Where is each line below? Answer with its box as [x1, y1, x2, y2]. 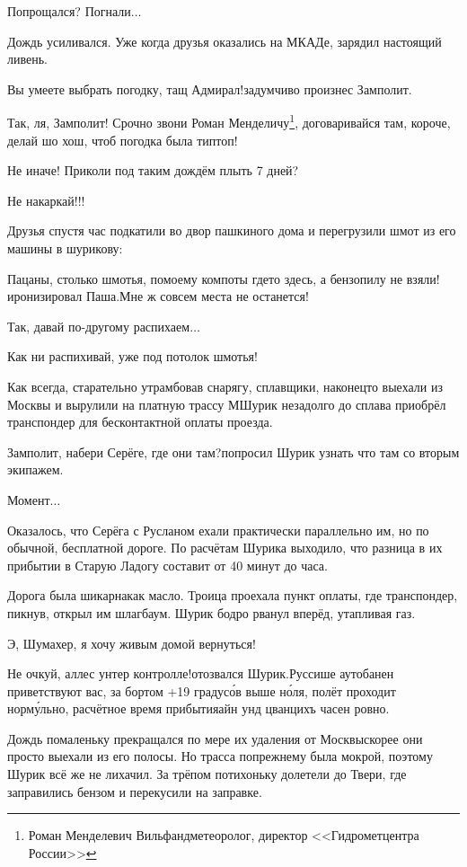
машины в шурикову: [7, 239, 123, 257]
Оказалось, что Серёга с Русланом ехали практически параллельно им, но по [7, 520, 429, 539]
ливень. [7, 49, 48, 68]
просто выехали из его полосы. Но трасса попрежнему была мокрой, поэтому [7, 747, 433, 765]
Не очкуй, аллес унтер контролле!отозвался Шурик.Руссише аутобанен [7, 664, 394, 683]
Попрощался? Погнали [7, 2, 131, 20]
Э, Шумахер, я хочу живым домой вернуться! [7, 633, 256, 652]
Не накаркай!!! [7, 190, 85, 209]
